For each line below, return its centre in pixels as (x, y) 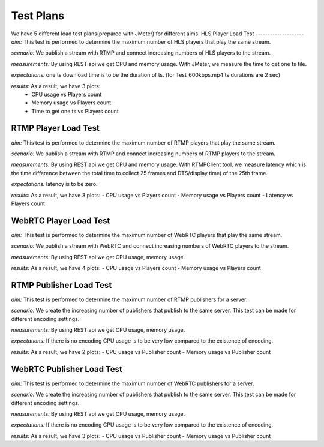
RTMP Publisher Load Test (61, 285)
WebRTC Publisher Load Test (67, 369)
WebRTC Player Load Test (61, 220)
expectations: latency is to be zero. (55, 184)
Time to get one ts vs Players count (75, 111)
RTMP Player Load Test (55, 128)
